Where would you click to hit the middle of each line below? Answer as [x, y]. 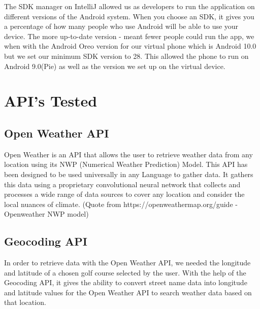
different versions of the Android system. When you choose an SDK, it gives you [129, 16]
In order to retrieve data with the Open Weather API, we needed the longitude [127, 263]
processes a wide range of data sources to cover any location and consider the [124, 194]
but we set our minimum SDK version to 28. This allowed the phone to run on [126, 56]
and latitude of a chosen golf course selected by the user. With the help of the [125, 272]
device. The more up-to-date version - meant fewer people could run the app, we [129, 36]
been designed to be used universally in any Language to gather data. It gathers [129, 174]
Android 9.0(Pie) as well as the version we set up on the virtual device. [115, 66]
